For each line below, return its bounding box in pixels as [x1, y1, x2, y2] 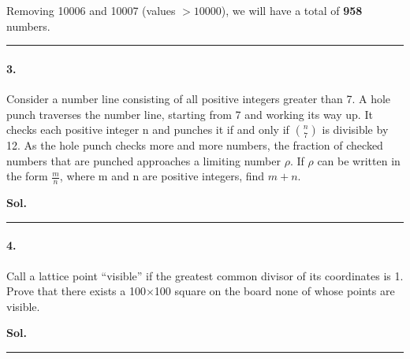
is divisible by [322, 121, 389, 138]
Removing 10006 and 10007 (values [6, 2, 176, 18]
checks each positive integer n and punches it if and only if [6, 121, 289, 138]
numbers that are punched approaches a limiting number [6, 152, 281, 168]
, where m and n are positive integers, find [59, 168, 265, 184]
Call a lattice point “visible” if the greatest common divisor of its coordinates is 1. [6, 267, 404, 283]
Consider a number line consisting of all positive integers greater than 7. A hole [6, 90, 391, 106]
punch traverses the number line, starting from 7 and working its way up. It [6, 105, 373, 122]
